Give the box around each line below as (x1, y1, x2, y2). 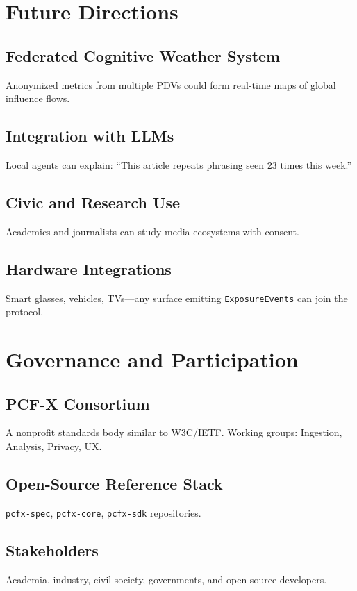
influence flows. (6, 91, 70, 106)
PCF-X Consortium (6, 392, 150, 414)
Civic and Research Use (6, 191, 181, 213)
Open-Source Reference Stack (6, 472, 223, 494)
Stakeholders (6, 539, 99, 560)
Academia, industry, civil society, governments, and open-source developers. (6, 572, 327, 586)
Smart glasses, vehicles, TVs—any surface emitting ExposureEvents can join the (6, 290, 348, 305)
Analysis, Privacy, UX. (6, 438, 102, 453)
